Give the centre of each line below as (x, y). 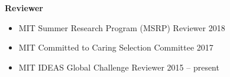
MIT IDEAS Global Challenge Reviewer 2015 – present (119, 67)
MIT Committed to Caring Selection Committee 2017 (116, 47)
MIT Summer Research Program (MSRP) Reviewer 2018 (122, 27)
